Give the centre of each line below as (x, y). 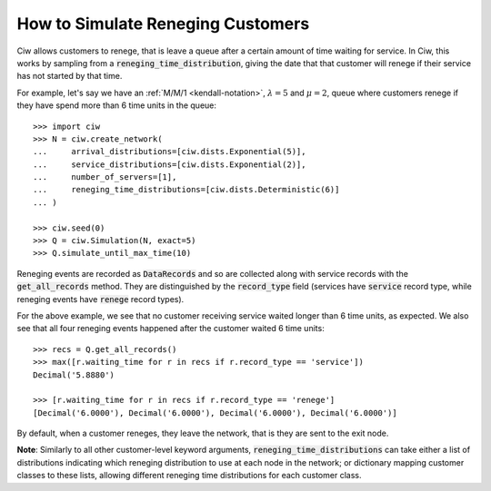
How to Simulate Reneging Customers (163, 24)
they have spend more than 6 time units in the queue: (117, 105)
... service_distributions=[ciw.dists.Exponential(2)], (170, 164)
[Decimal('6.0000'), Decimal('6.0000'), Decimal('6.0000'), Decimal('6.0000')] (215, 412)
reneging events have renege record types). (100, 299)
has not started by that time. (70, 76)
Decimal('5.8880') (74, 375)
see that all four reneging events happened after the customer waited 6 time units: (170, 329)
